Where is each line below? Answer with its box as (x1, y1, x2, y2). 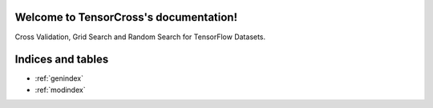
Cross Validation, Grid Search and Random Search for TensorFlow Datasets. (14, 32, 266, 42)
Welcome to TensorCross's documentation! (14, 10, 238, 24)
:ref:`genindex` (34, 74, 84, 83)
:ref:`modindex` (34, 85, 86, 94)
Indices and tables (14, 53, 109, 66)
